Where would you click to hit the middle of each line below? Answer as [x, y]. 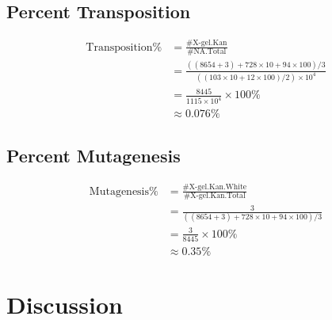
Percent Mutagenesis [93, 155]
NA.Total [210, 52]
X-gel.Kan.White [218, 187]
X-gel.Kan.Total [218, 196]
